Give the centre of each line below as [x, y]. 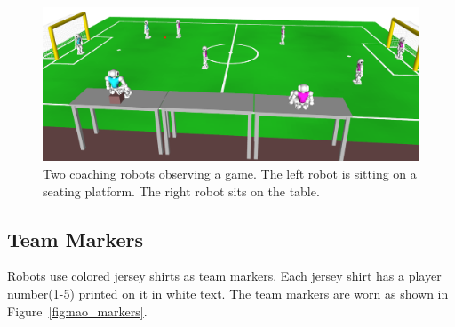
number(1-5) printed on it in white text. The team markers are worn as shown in [228, 294]
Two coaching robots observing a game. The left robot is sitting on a [230, 174]
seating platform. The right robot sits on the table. [181, 191]
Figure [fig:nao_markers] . [77, 311]
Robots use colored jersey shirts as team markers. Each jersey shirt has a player [224, 276]
